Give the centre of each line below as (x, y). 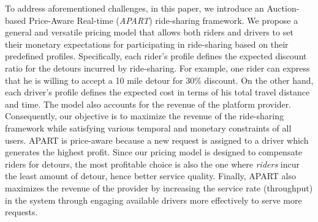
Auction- (283, 8)
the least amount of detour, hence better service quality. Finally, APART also (151, 176)
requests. (21, 212)
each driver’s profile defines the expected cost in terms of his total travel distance (157, 92)
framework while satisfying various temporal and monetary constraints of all (148, 128)
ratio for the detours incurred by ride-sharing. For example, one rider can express (157, 68)
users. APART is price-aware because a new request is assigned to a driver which (157, 140)
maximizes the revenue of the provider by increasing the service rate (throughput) (159, 187)
